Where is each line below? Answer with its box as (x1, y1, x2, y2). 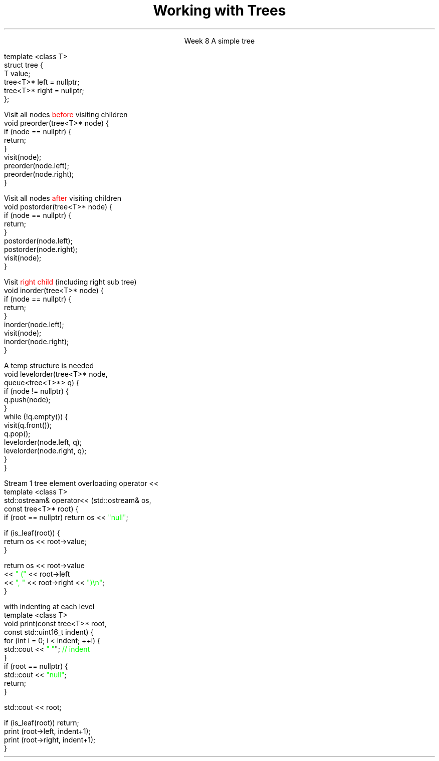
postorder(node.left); (4, 236, 73, 245)
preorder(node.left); (4, 161, 69, 170)
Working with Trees (153, 2, 286, 19)
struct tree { (4, 60, 43, 69)
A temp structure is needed (4, 361, 94, 370)
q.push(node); (4, 395, 51, 404)
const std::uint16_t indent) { (4, 627, 94, 636)
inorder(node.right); (4, 337, 69, 346)
